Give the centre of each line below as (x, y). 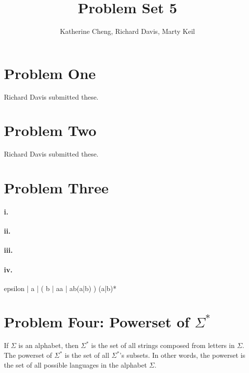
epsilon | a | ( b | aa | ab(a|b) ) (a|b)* (60, 288)
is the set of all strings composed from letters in (163, 345)
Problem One (50, 73)
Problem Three (56, 188)
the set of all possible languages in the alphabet (75, 364)
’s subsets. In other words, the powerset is (183, 355)
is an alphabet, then (49, 345)
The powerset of (28, 355)
